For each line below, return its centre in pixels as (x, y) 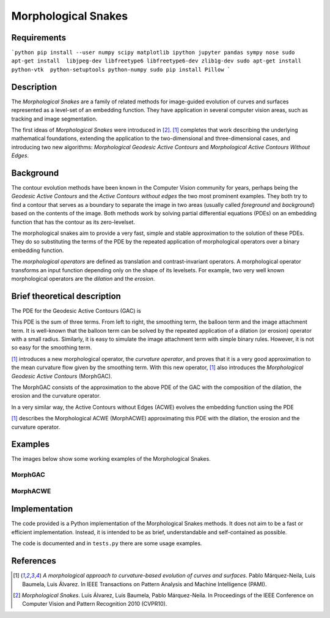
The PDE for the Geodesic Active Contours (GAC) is (76, 311)
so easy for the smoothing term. (52, 348)
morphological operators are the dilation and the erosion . (83, 278)
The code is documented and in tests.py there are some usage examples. (107, 543)
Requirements (39, 38)
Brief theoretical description (66, 296)
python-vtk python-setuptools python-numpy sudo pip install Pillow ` (121, 69)
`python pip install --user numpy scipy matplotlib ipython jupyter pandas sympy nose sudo (153, 53)
